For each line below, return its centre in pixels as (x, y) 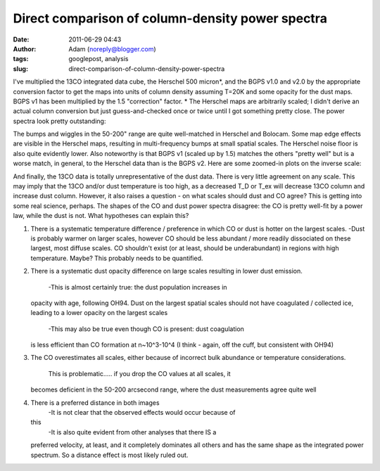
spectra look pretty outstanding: (59, 121)
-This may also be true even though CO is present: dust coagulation (146, 329)
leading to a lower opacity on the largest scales (99, 313)
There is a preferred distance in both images (95, 402)
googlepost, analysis (99, 59)
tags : (21, 59)
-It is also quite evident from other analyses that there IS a (132, 432)
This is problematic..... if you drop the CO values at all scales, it (140, 373)
